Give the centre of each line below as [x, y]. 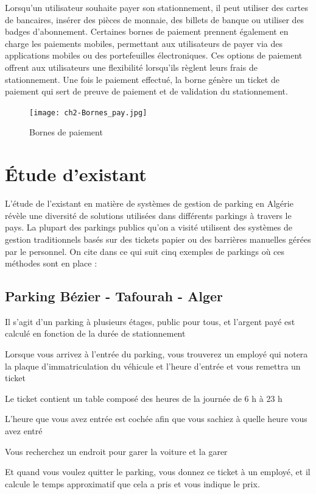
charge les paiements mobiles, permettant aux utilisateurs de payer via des [144, 43]
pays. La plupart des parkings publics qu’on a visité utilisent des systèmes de [149, 227]
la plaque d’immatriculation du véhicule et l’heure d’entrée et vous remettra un [153, 366]
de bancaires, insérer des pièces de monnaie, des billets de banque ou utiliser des [155, 19]
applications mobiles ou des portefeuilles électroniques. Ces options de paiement [154, 55]
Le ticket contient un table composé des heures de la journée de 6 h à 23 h [144, 398]
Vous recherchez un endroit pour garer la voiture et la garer [116, 451]
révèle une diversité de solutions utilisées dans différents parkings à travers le [148, 215]
